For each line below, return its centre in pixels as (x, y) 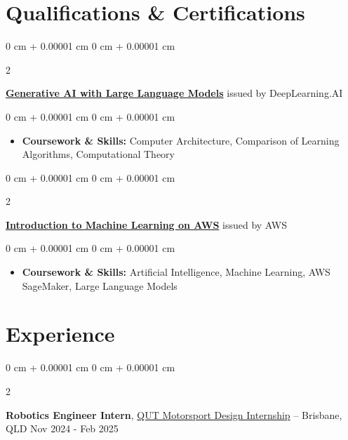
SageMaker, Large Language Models (100, 285)
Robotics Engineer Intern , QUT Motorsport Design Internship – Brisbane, (174, 414)
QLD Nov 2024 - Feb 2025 (62, 428)
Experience (60, 334)
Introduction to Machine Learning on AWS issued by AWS (146, 224)
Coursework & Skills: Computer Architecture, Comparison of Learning (181, 140)
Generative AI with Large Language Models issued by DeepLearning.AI (174, 93)
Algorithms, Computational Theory (98, 154)
